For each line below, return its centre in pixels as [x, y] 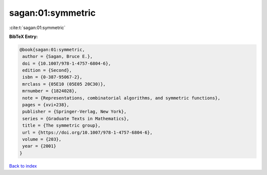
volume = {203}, [42, 139]
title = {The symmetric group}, [62, 125]
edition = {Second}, [47, 70]
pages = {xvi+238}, [46, 105]
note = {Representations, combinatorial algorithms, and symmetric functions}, [121, 98]
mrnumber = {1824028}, [50, 91]
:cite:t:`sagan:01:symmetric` [37, 28]
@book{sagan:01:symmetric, [52, 50]
